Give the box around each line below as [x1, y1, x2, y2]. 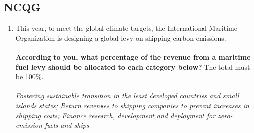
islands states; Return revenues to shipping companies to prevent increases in [15, 100, 249, 110]
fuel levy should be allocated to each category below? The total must [15, 61, 250, 72]
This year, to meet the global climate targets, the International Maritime [15, 23, 237, 33]
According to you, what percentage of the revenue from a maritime [15, 51, 251, 62]
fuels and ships [44, 120, 89, 130]
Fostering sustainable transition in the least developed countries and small [15, 90, 239, 101]
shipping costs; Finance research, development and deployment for [15, 110, 216, 120]
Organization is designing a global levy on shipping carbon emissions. [15, 32, 226, 43]
